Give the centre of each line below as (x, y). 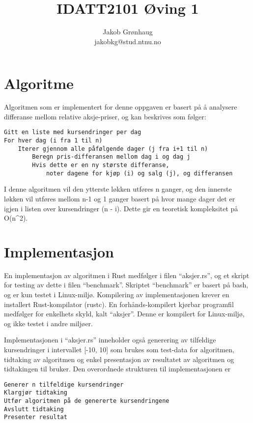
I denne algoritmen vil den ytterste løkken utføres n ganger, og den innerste (118, 189)
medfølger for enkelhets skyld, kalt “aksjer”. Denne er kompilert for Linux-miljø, (124, 314)
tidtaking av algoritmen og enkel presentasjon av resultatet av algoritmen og (119, 359)
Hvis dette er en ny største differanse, (101, 165)
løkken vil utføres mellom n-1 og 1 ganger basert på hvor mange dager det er (120, 198)
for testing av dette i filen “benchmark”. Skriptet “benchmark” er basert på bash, (126, 285)
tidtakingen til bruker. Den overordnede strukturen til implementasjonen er (117, 369)
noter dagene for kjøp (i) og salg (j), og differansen (139, 173)
